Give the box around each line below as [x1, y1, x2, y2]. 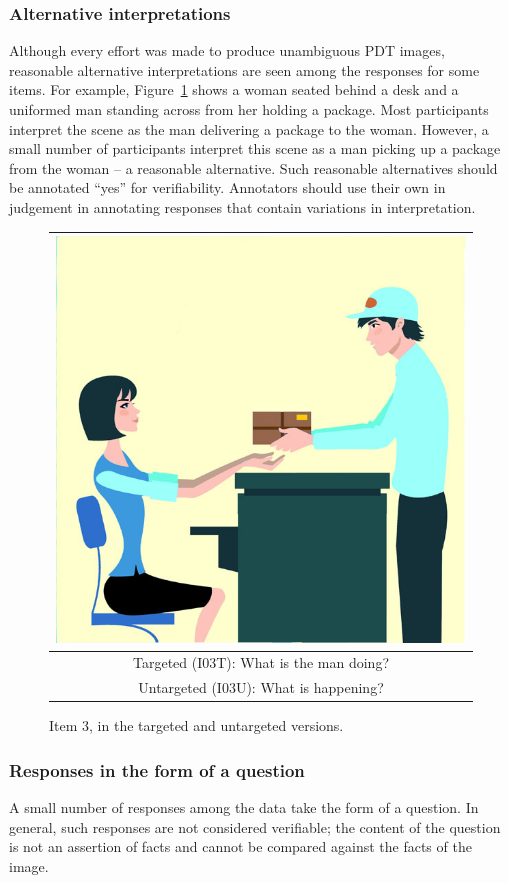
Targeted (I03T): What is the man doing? [132, 652, 389, 673]
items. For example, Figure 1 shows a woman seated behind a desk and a [9, 79, 459, 100]
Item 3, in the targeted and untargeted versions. [49, 715, 344, 736]
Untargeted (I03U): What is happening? [138, 677, 384, 698]
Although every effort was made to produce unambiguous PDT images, [9, 40, 445, 61]
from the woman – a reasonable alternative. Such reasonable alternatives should [9, 157, 498, 178]
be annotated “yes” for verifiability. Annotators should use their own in [9, 177, 446, 198]
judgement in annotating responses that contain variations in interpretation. [9, 196, 476, 217]
